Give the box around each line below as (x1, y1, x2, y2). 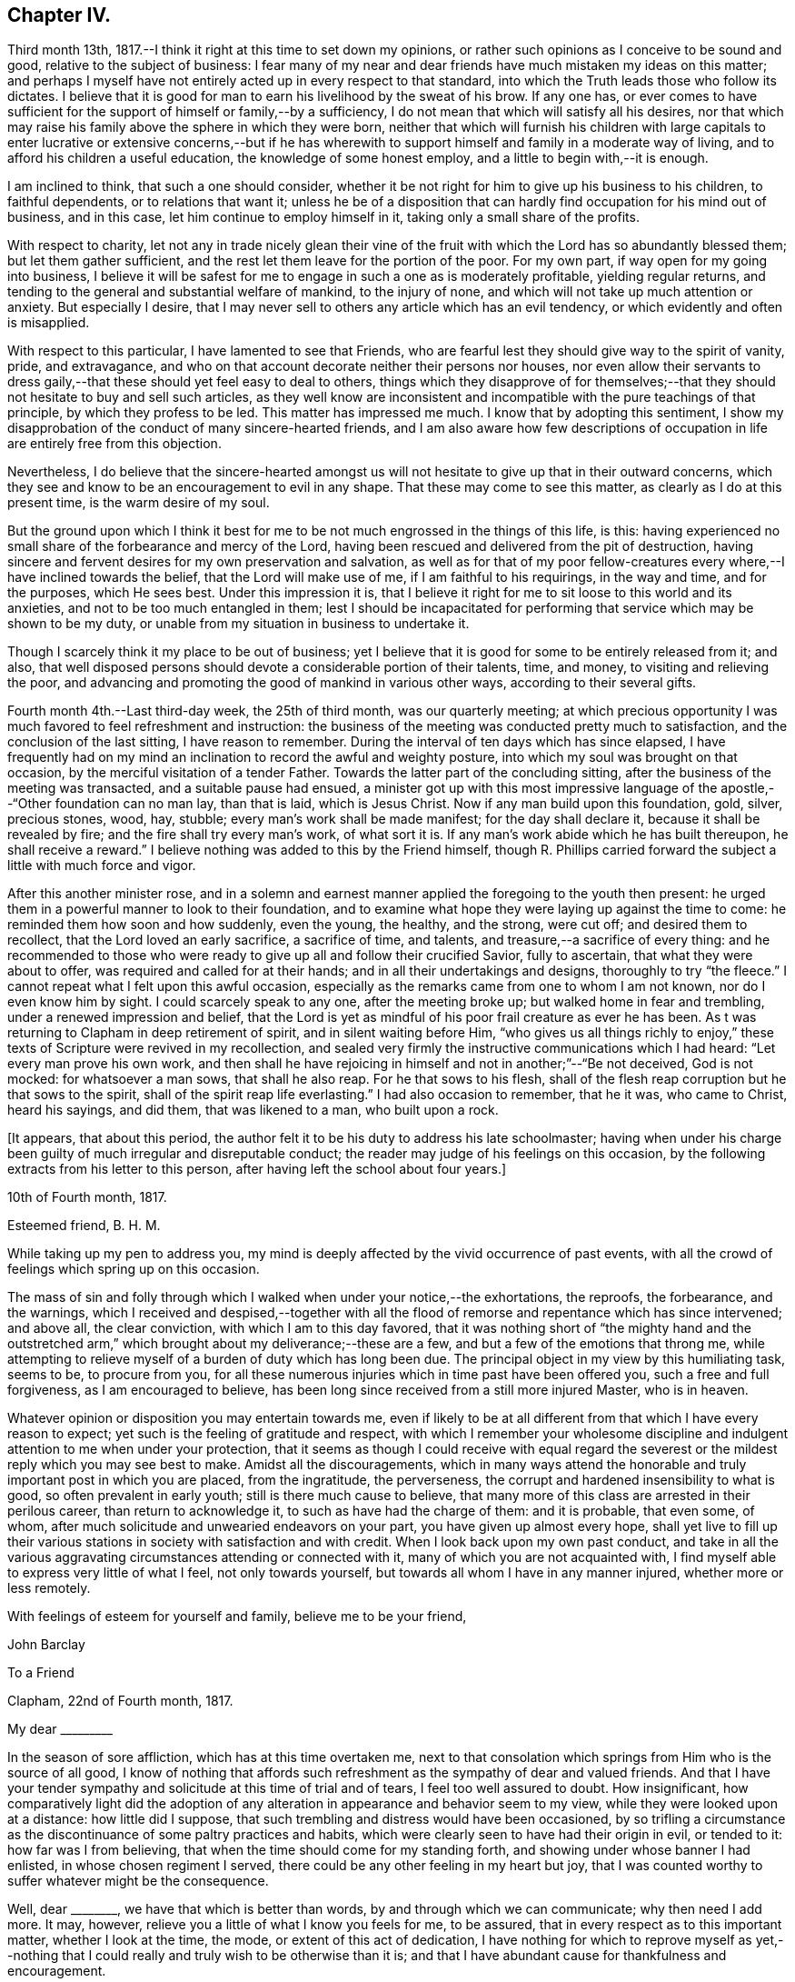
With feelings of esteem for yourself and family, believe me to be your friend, (7, 1608, 467, 1625)
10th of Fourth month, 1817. (7, 1189, 167, 1206)
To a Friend (7, 1665, 75, 1681)
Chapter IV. (7, 4, 112, 26)
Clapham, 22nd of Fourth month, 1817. (7, 1693, 234, 1709)
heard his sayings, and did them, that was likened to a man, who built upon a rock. (7, 1102, 499, 1118)
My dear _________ (7, 1721, 113, 1737)
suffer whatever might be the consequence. (7, 1873, 269, 1889)
